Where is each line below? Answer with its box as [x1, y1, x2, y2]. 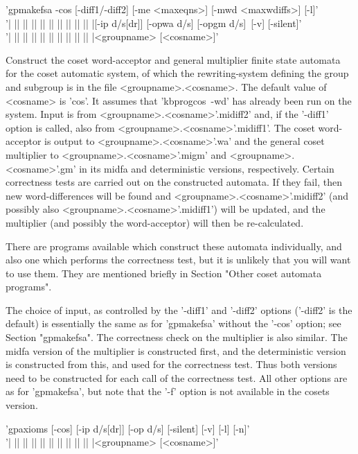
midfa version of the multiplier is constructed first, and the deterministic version [6, 343, 346, 358]
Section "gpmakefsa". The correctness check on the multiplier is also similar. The [6, 330, 348, 344]
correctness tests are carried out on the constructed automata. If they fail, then [6, 175, 342, 189]
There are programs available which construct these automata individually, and [6, 238, 342, 253]
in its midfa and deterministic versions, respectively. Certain [79, 161, 334, 175]
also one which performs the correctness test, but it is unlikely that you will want [6, 252, 351, 267]
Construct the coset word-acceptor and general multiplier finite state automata [6, 52, 341, 67]
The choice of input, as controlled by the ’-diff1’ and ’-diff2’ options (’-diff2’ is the [6, 302, 352, 317]
